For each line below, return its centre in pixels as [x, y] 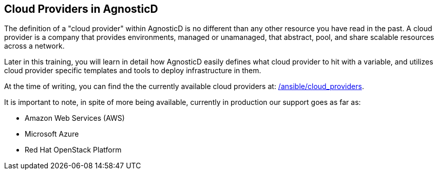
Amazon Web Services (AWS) [75, 118]
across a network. [34, 46]
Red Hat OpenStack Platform [73, 150]
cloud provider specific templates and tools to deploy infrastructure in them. [133, 71]
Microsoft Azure [52, 134]
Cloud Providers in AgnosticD [81, 9]
